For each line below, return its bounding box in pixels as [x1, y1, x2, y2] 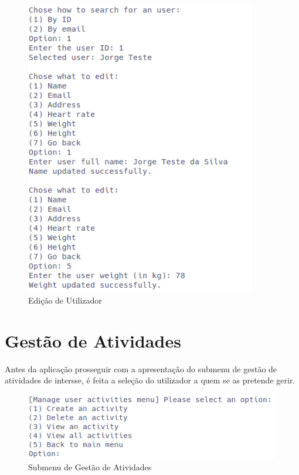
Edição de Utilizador [28, 294, 102, 306]
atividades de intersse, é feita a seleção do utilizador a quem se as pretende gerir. [5, 374, 295, 386]
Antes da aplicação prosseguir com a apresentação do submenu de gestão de [5, 362, 277, 375]
